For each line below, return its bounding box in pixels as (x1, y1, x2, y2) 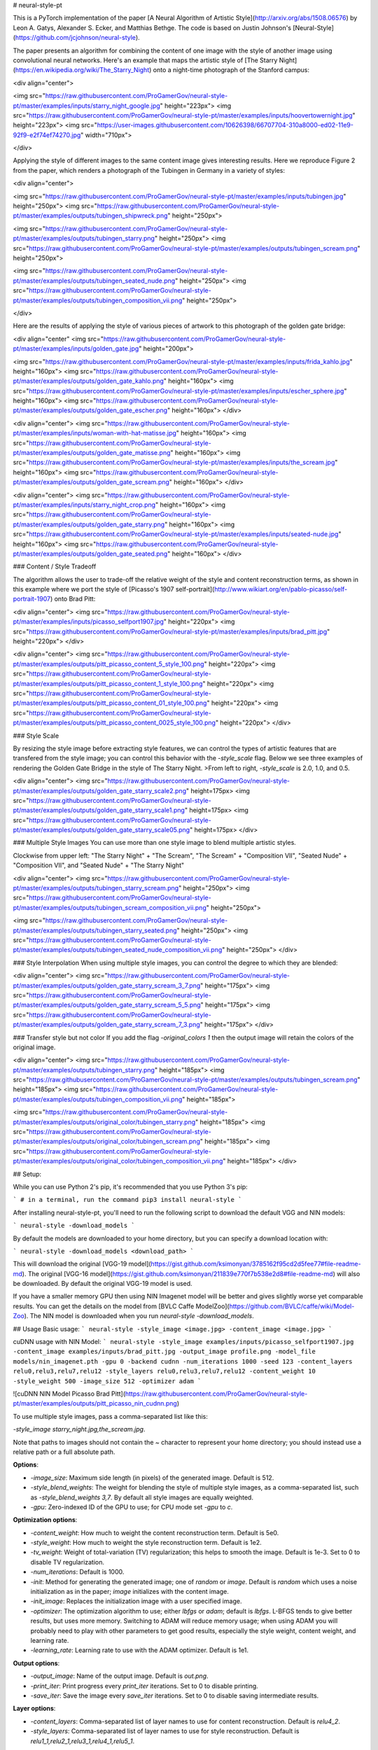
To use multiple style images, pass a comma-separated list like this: (13, 1412, 208, 1420)
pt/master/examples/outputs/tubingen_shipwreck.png (13, 211, 168, 220)
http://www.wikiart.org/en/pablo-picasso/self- (213, 585, 348, 594)
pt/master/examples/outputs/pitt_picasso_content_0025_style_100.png (13, 718, 216, 727)
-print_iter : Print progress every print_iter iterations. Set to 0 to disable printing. (30, 1681, 258, 1690)
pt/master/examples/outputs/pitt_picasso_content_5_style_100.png (13, 659, 204, 668)
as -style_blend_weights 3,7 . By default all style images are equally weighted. (30, 1493, 253, 1501)
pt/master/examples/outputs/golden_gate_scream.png (13, 478, 169, 486)
